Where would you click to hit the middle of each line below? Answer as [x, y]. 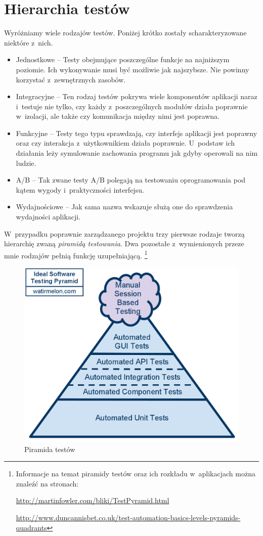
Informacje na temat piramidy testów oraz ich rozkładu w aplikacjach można [136, 474]
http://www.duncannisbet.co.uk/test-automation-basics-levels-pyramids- [128, 517]
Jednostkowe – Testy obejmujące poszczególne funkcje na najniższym [123, 59]
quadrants [31, 527]
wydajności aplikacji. [48, 217]
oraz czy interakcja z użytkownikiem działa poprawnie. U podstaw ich [125, 143]
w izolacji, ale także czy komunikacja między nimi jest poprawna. [118, 116]
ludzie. [26, 163]
